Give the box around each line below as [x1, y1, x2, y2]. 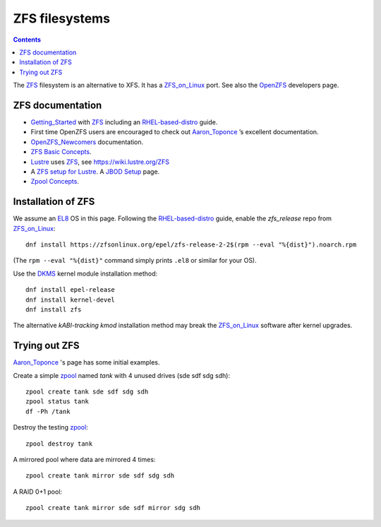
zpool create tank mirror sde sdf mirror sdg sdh [25, 504, 201, 512]
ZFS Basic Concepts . [30, 148, 92, 156]
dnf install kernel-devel [25, 295, 116, 304]
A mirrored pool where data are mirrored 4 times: [13, 456, 156, 464]
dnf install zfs [25, 306, 82, 314]
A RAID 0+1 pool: [13, 487, 63, 496]
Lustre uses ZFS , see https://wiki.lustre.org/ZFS [30, 158, 169, 166]
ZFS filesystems [13, 11, 111, 26]
